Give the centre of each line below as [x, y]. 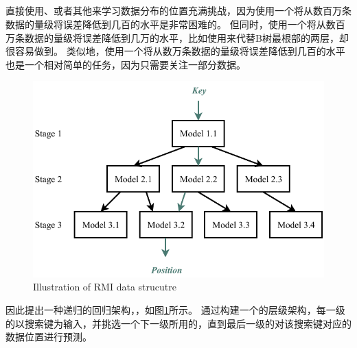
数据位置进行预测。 [49, 337]
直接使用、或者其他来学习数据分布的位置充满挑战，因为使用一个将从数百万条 [178, 11]
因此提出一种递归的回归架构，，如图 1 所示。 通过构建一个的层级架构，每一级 [175, 310]
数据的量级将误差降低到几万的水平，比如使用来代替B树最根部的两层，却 [186, 37]
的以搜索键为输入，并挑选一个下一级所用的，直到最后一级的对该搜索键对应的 [178, 323]
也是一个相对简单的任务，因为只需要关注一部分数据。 [126, 64]
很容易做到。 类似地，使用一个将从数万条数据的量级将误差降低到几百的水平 [175, 51]
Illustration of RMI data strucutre [105, 287]
